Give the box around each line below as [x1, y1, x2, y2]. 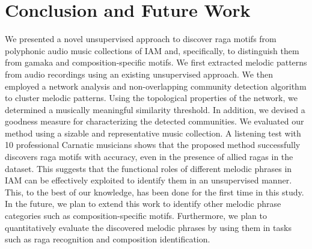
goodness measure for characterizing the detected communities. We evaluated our [5, 115, 304, 128]
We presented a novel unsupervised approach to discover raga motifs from [5, 32, 277, 45]
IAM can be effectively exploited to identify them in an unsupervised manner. [5, 174, 292, 186]
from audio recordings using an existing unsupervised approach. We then [5, 67, 273, 80]
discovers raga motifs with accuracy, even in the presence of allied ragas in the [5, 150, 293, 163]
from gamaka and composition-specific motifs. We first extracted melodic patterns [5, 56, 307, 69]
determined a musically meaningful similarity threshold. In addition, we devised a [5, 103, 305, 115]
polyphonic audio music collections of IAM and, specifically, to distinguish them [5, 44, 299, 57]
